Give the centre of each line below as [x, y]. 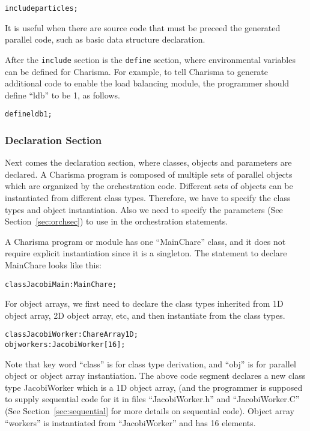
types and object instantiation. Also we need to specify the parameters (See [144, 209]
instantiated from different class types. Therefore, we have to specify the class [148, 197]
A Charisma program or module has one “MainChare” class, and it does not [145, 241]
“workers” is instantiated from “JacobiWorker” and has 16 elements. [130, 422]
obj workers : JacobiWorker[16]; [65, 345]
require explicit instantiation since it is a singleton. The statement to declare [146, 253]
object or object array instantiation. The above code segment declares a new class [155, 375]
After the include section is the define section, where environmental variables [150, 59]
